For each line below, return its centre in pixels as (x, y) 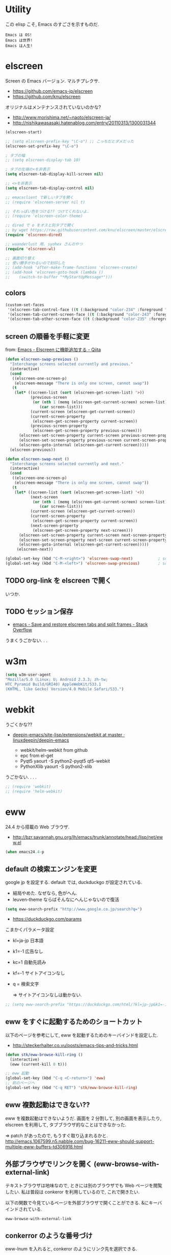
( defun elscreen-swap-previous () (42, 359)
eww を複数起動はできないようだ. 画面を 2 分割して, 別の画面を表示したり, (83, 1118)
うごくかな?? (19, 724)
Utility (18, 9)
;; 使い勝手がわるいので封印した (35, 263)
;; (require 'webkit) (28, 787)
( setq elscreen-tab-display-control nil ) (50, 188)
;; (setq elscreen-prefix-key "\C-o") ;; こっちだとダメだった (70, 141)
